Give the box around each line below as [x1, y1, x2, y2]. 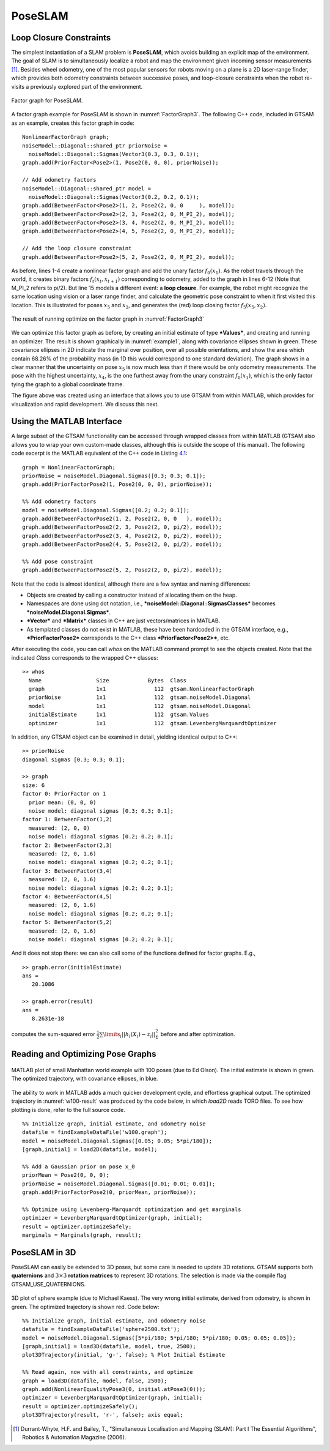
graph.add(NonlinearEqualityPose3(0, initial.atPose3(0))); [22, 1386, 206, 1393]
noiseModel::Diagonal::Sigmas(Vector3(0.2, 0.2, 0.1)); [28, 193, 200, 200]
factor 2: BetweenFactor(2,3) [22, 841, 113, 849]
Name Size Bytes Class [28, 677, 186, 684]
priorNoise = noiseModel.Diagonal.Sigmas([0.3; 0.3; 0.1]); [22, 472, 206, 479]
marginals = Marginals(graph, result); [22, 1232, 142, 1239]
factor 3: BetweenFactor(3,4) [22, 867, 113, 875]
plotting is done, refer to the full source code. [11, 1106, 125, 1113]
